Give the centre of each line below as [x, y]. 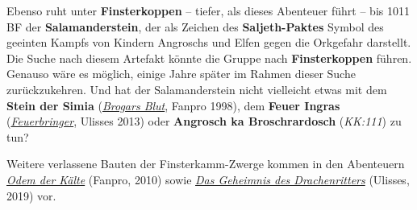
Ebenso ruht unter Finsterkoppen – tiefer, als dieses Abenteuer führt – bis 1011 [208, 10]
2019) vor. [31, 195]
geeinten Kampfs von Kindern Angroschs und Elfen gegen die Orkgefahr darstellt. [209, 42]
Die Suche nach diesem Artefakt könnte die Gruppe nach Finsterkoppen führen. [209, 58]
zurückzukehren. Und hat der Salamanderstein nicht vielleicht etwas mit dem [197, 89]
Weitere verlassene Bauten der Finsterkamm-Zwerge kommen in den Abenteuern [206, 164]
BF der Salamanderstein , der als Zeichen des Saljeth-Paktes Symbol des [195, 26]
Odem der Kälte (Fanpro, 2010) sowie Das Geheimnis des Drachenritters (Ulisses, [208, 179]
